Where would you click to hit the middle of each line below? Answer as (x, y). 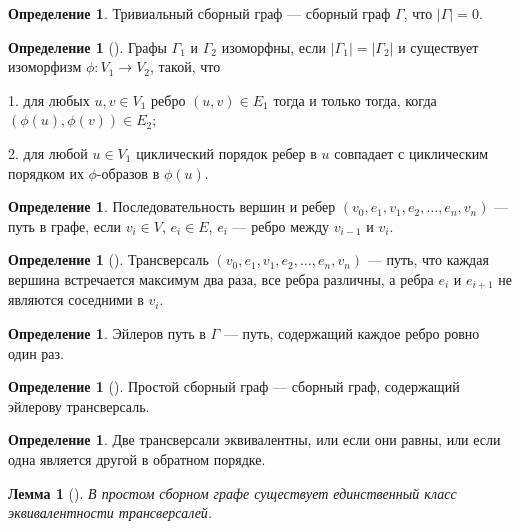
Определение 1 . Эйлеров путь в (107, 332)
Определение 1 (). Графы (87, 46)
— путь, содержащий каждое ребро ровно (351, 332)
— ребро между (281, 225)
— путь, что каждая (428, 259)
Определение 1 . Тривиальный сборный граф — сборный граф (199, 13)
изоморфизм (45, 66)
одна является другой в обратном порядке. (137, 458)
